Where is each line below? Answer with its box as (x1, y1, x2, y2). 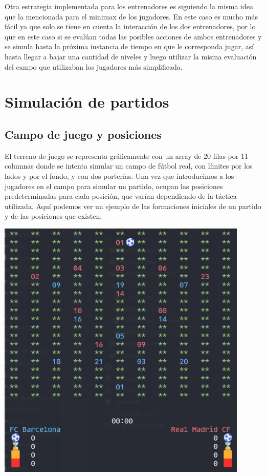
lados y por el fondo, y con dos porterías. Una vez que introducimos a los (5, 170, 234, 181)
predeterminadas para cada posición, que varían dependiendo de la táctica (5, 191, 237, 201)
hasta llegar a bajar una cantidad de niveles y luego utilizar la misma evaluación (5, 51, 257, 61)
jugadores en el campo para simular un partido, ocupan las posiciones (5, 180, 223, 191)
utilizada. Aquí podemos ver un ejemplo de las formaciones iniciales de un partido (5, 200, 261, 211)
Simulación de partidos (5, 91, 169, 112)
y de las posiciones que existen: (5, 211, 102, 221)
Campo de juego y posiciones (5, 126, 162, 142)
